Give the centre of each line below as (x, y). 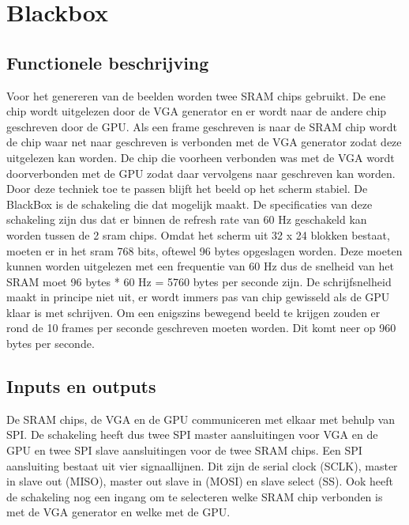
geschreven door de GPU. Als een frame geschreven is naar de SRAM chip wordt (202, 126)
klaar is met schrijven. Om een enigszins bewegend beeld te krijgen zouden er (193, 312)
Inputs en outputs (81, 386)
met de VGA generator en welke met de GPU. (118, 512)
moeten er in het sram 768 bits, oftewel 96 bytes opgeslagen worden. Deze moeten (204, 250)
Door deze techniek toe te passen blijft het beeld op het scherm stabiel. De (187, 189)
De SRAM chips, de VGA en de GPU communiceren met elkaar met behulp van (201, 419)
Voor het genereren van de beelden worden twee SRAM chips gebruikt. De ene (196, 95)
